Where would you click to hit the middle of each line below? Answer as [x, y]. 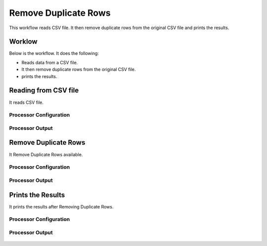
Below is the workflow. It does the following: [54, 53]
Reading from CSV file [44, 91]
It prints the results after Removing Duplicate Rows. [61, 206]
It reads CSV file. [26, 102]
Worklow [23, 42]
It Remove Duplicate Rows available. [46, 154]
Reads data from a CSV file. [50, 62]
